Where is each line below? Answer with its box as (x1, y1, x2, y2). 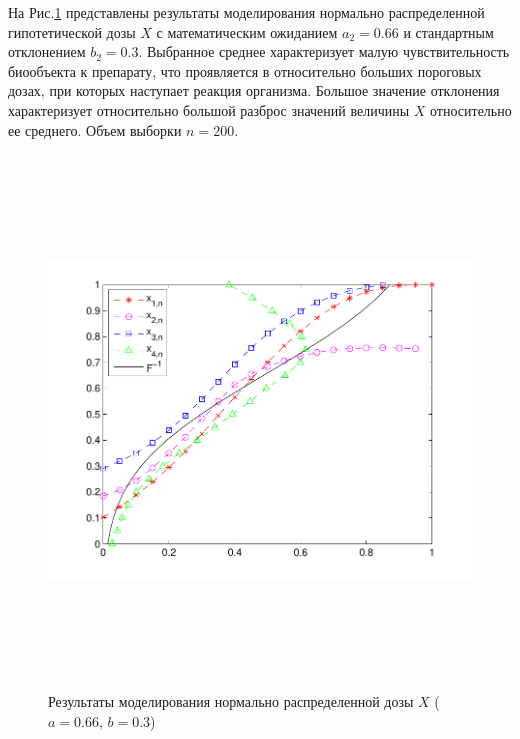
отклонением (8, 41, 86, 62)
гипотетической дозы (8, 21, 136, 42)
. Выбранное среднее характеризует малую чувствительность (138, 41, 510, 62)
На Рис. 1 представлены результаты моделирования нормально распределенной (8, 2, 485, 22)
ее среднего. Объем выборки (8, 119, 182, 140)
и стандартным (403, 21, 494, 42)
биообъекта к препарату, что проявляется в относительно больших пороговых (8, 60, 482, 81)
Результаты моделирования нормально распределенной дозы (48, 691, 414, 712)
